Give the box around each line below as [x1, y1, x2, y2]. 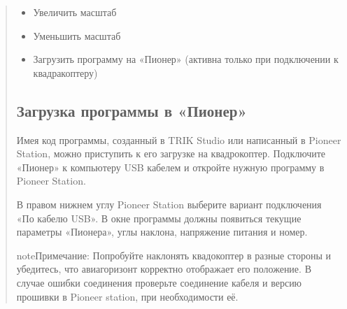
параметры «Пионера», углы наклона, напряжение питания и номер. [16, 224, 308, 239]
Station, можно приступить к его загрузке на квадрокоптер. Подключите [16, 146, 326, 161]
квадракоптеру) [33, 65, 98, 80]
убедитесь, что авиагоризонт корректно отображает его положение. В [16, 261, 311, 276]
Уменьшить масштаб [33, 28, 121, 43]
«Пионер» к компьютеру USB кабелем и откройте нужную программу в [16, 159, 325, 174]
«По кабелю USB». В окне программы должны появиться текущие [16, 210, 302, 225]
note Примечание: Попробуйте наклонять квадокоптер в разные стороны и [16, 247, 332, 262]
